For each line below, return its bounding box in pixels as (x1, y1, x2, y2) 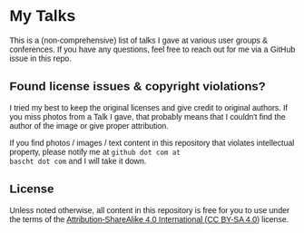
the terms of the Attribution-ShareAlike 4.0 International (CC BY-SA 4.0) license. (9, 214, 289, 224)
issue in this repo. (9, 53, 72, 63)
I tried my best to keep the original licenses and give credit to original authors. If (9, 102, 289, 112)
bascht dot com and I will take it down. (9, 156, 147, 166)
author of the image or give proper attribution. (9, 121, 170, 131)
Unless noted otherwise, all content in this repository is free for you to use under (9, 205, 290, 215)
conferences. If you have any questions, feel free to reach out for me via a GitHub (9, 44, 296, 54)
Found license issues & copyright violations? (9, 79, 266, 93)
